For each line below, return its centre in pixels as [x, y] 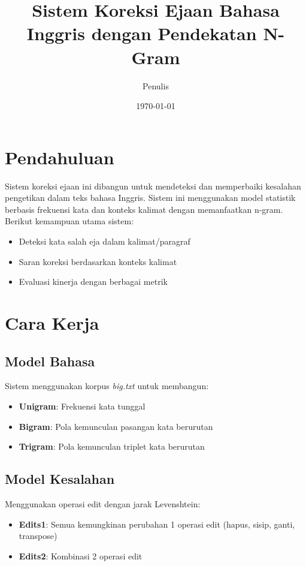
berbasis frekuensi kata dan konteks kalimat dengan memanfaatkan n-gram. [144, 209]
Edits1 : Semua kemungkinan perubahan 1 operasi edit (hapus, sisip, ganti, [157, 524]
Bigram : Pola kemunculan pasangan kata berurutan [116, 426]
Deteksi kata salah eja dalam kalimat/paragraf [104, 241]
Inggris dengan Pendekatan [142, 33]
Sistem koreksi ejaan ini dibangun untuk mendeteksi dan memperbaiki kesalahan [153, 186]
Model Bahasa [50, 361]
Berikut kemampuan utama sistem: [69, 221]
